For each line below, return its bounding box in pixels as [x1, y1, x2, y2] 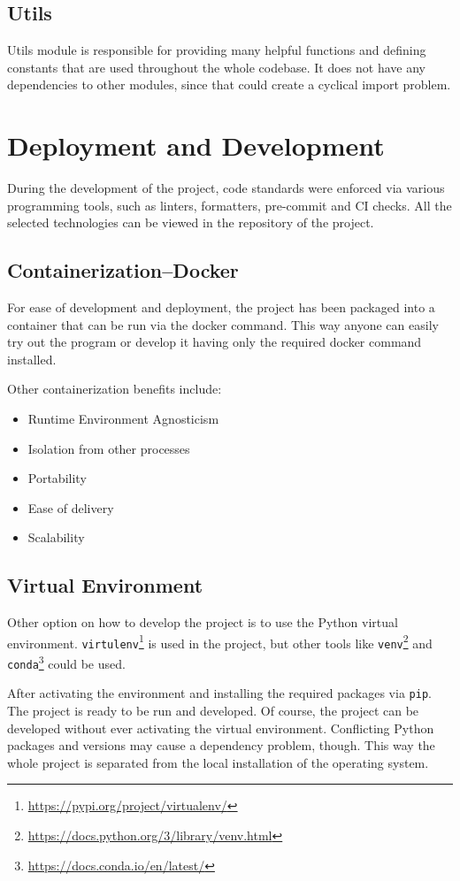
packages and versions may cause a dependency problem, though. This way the [7, 736, 435, 755]
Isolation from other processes [27, 439, 190, 457]
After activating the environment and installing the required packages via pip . [7, 684, 432, 702]
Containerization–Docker [7, 257, 239, 284]
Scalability [27, 528, 85, 547]
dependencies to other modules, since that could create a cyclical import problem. [7, 75, 451, 94]
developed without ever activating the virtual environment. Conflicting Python [7, 718, 434, 737]
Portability [27, 469, 87, 487]
